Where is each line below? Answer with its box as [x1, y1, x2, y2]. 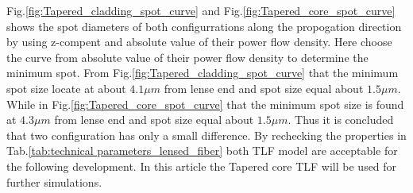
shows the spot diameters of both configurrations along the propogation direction [6, 17, 402, 34]
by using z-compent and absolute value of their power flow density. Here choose [6, 33, 392, 50]
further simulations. [6, 173, 102, 190]
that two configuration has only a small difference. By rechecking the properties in [6, 126, 407, 143]
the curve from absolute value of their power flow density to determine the [6, 48, 369, 65]
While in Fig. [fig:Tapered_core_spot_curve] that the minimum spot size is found [6, 95, 404, 112]
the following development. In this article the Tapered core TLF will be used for [6, 157, 397, 174]
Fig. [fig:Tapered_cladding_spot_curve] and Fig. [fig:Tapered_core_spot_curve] [6, 2, 396, 18]
